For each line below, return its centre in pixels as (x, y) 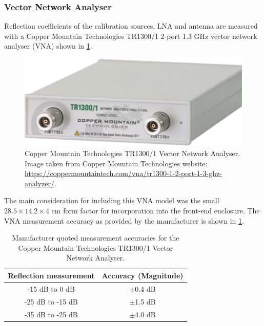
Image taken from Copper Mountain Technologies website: (116, 163)
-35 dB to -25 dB (51, 314)
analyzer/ (39, 183)
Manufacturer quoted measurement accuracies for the (96, 238)
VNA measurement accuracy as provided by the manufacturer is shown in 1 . (124, 220)
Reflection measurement (51, 276)
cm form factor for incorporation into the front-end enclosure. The (156, 211)
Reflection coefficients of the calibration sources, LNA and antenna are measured (131, 26)
